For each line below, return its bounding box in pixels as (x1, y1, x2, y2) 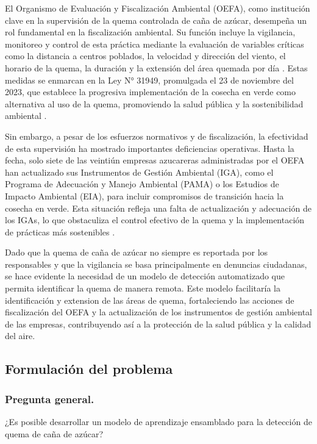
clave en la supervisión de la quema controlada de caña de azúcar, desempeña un (5, 13, 307, 26)
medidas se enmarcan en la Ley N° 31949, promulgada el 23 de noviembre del (5, 73, 294, 86)
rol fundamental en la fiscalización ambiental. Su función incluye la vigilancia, (5, 26, 296, 38)
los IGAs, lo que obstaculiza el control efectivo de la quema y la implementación (5, 213, 305, 226)
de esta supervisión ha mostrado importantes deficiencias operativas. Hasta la (5, 141, 294, 154)
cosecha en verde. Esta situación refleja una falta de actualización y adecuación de (5, 201, 312, 214)
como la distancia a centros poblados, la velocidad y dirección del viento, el (5, 49, 286, 62)
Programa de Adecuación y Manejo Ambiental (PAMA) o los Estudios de (5, 177, 279, 190)
